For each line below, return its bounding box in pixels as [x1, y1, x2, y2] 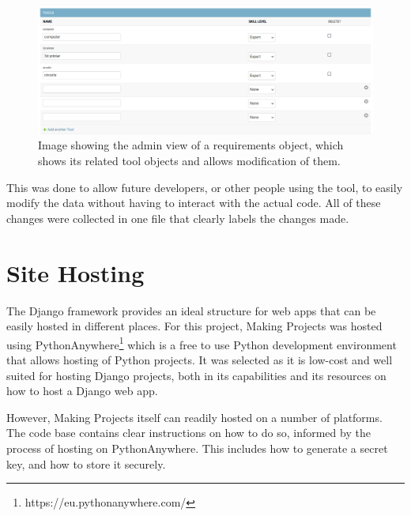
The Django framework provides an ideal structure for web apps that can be [6, 302, 376, 318]
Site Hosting [6, 256, 145, 288]
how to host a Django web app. [6, 382, 158, 399]
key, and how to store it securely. [6, 455, 166, 472]
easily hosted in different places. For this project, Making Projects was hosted [6, 318, 383, 334]
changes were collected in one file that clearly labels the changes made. [6, 209, 349, 226]
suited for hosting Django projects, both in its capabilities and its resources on [6, 367, 386, 383]
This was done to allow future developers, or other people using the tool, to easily [6, 179, 403, 195]
